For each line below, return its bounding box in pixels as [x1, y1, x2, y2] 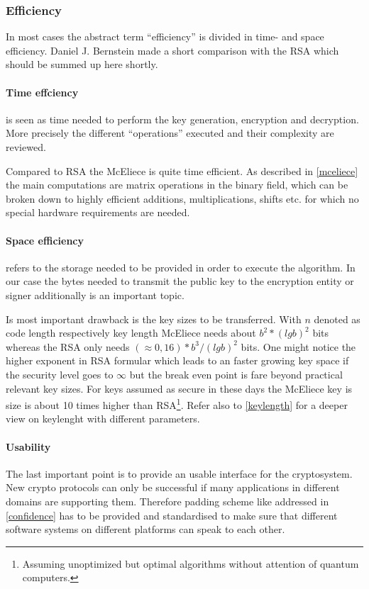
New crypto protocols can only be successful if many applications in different [6, 480, 340, 495]
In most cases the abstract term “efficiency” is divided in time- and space [6, 29, 324, 44]
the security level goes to [6, 366, 114, 381]
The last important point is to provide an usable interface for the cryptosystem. [6, 466, 353, 481]
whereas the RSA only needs [6, 339, 130, 354]
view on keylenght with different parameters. [6, 411, 200, 426]
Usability [6, 439, 51, 454]
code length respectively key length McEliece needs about [6, 325, 256, 340]
